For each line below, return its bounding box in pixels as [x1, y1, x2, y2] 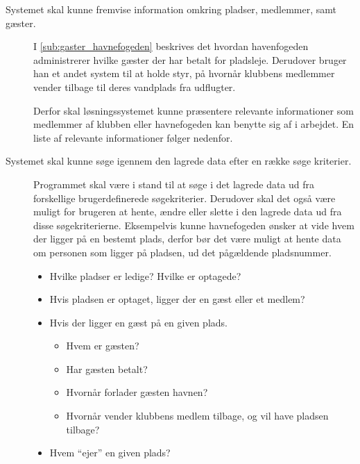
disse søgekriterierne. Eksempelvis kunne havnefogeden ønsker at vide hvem [33, 217, 354, 232]
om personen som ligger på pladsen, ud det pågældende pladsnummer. [33, 245, 332, 259]
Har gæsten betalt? [66, 361, 148, 376]
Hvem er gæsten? [66, 338, 139, 353]
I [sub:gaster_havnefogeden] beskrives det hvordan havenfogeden [33, 39, 309, 53]
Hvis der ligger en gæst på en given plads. [49, 315, 228, 329]
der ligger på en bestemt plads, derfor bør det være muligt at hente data [33, 231, 341, 246]
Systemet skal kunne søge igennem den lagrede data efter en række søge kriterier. [6, 154, 352, 168]
